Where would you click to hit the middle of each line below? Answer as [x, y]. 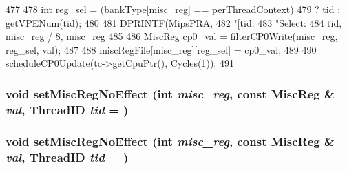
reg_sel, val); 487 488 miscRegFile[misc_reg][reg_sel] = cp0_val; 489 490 [161, 49]
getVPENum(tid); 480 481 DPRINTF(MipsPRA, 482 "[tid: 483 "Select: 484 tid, [174, 22]
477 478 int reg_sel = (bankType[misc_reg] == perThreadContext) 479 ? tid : [173, 9]
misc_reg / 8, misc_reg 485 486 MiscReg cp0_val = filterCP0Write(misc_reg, [172, 36]
